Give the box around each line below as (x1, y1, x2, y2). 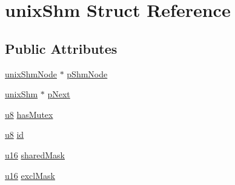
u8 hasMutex (5, 108, 53, 120)
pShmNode (67, 67, 108, 80)
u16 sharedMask (5, 148, 65, 161)
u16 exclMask (5, 169, 55, 181)
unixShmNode (5, 67, 57, 80)
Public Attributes (5, 39, 117, 57)
